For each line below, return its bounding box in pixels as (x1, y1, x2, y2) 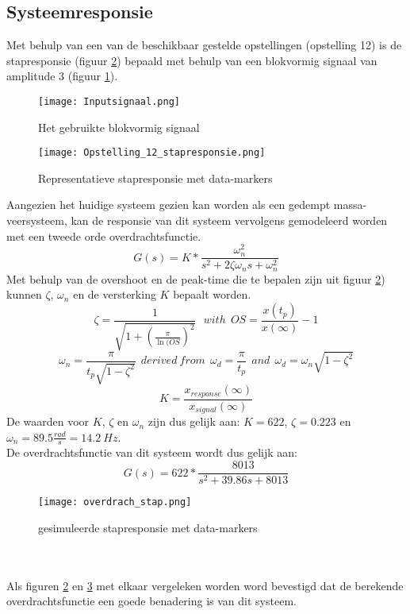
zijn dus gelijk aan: (148, 413, 240, 430)
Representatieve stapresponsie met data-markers (38, 169, 273, 186)
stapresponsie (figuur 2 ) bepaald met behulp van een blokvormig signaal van (6, 52, 377, 68)
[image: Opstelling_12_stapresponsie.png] (38, 147, 266, 159)
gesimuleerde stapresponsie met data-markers (38, 519, 258, 535)
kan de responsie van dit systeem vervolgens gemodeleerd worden (71, 212, 388, 229)
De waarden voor (6, 413, 90, 430)
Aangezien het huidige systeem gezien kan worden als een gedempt (6, 196, 331, 213)
